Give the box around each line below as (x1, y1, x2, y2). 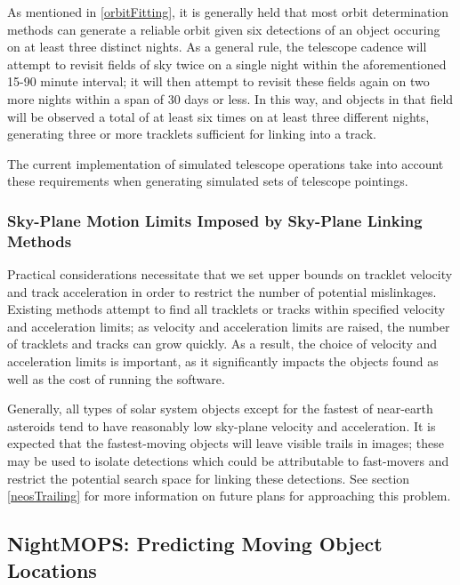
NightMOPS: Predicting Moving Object (7, 530, 383, 557)
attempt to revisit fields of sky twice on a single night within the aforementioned (7, 54, 447, 73)
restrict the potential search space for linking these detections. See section (7, 469, 410, 487)
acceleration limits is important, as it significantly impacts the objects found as (7, 352, 439, 371)
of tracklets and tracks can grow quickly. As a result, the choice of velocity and (7, 334, 438, 353)
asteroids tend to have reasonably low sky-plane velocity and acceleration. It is (7, 416, 436, 435)
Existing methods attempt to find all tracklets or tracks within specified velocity (7, 300, 446, 318)
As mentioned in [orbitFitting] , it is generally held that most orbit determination (7, 3, 449, 20)
